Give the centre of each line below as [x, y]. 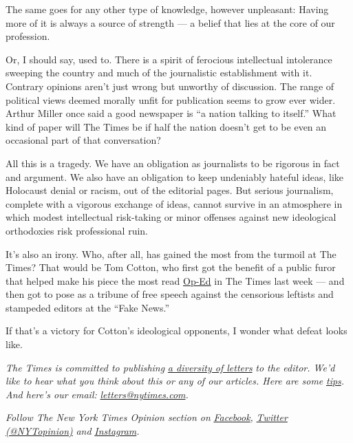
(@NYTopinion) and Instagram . [73, 431]
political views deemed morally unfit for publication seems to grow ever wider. [171, 99]
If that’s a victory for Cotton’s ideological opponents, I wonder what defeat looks [176, 331]
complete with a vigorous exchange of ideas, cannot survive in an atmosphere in [174, 203]
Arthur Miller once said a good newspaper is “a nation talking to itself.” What [171, 113]
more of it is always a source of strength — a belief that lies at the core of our [170, 22]
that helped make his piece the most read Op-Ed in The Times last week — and [175, 280]
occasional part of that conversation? [83, 140]
